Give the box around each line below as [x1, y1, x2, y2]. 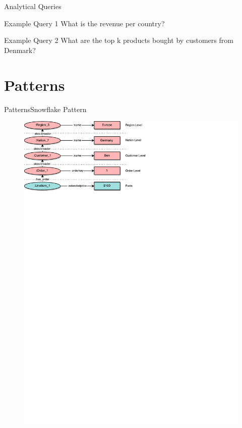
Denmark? [4, 44, 36, 55]
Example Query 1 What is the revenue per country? [4, 18, 165, 28]
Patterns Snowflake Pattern [4, 103, 87, 114]
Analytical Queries [4, 1, 62, 11]
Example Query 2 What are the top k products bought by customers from [4, 35, 233, 45]
